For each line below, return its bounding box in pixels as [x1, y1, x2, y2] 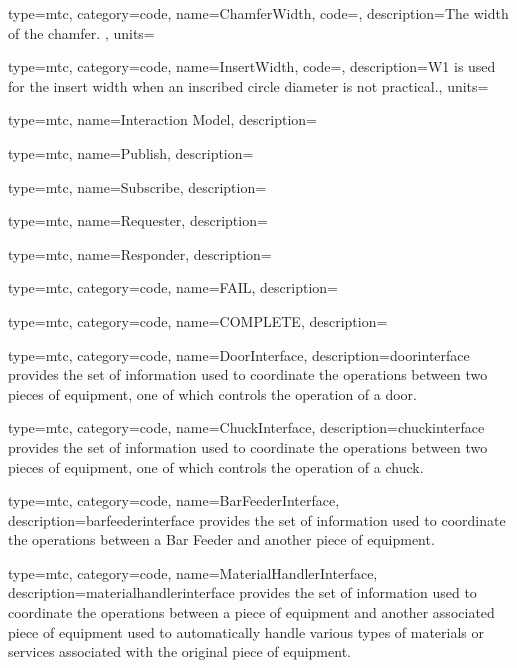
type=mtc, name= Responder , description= [8, 243, 272, 264]
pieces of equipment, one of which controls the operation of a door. [8, 383, 417, 404]
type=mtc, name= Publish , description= [8, 142, 254, 163]
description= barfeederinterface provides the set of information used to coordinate [8, 509, 506, 530]
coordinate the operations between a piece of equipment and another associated [8, 602, 495, 623]
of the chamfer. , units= [8, 22, 155, 43]
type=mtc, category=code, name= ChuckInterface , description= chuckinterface [8, 417, 485, 438]
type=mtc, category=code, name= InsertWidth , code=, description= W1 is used [8, 56, 496, 77]
